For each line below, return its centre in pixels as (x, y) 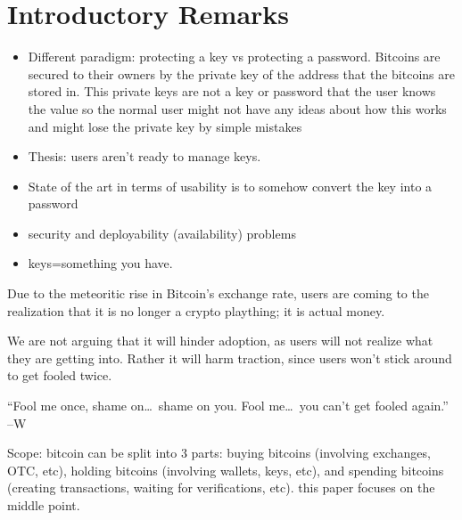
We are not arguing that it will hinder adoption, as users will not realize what (220, 341)
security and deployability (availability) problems (162, 233)
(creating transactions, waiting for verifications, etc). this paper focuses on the (221, 487)
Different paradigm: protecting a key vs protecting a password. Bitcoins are (234, 57)
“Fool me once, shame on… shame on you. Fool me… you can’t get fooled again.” (228, 406)
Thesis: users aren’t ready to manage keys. (144, 156)
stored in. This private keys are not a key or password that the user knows (232, 91)
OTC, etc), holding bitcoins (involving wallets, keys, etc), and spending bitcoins (226, 470)
